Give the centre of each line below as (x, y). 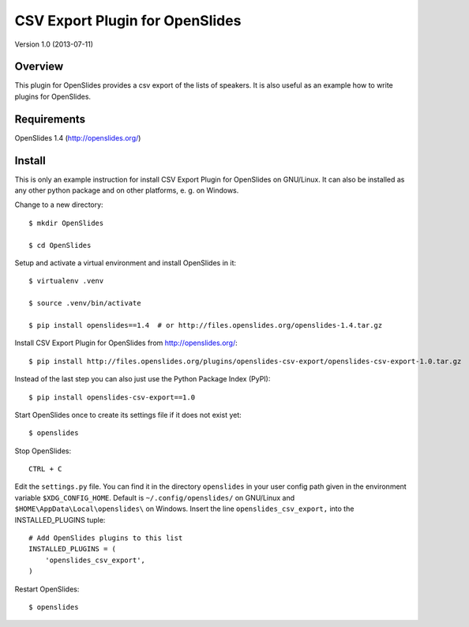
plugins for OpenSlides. (53, 96)
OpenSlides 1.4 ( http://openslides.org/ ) (78, 137)
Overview (39, 67)
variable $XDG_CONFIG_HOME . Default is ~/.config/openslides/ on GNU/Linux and (155, 497)
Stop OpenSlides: (43, 451)
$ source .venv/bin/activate (85, 303)
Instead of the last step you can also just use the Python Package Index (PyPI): (143, 379)
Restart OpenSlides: (47, 589)
